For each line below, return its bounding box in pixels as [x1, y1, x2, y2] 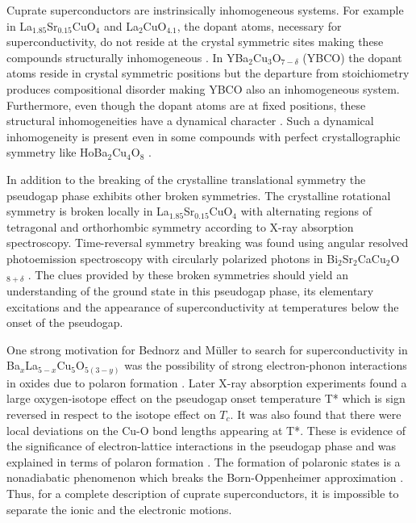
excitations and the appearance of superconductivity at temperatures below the [6, 298, 399, 315]
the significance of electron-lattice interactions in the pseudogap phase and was [6, 437, 397, 454]
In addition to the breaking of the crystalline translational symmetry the [6, 170, 366, 187]
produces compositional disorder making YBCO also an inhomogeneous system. [6, 80, 400, 97]
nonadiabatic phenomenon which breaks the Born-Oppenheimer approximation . [6, 469, 404, 486]
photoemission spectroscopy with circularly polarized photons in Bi [6, 249, 339, 266]
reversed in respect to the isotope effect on [6, 406, 216, 423]
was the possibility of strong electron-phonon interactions [124, 357, 407, 374]
